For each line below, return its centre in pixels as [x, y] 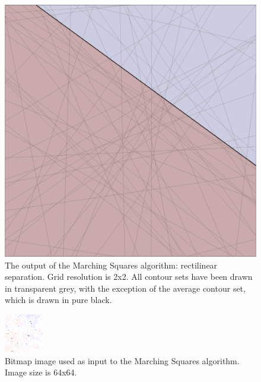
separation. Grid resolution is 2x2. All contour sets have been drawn [129, 277]
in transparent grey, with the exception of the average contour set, [125, 288]
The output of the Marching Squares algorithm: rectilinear [111, 265]
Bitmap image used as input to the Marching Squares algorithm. [122, 360]
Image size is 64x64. [41, 372]
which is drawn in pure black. [58, 300]
